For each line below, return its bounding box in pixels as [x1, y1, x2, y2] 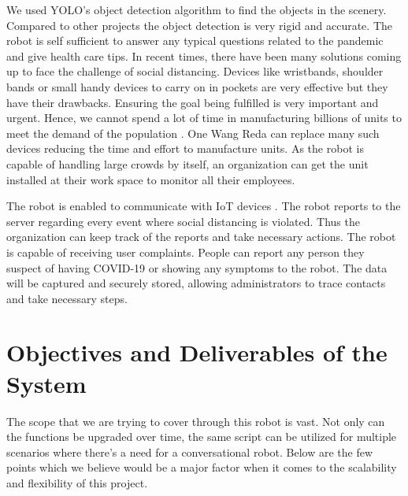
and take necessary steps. [6, 290, 128, 306]
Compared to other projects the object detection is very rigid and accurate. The [6, 17, 392, 33]
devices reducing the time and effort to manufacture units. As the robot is [6, 140, 364, 157]
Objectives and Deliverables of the [6, 336, 388, 368]
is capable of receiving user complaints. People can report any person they [6, 243, 365, 260]
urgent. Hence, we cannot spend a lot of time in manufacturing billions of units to [6, 109, 402, 126]
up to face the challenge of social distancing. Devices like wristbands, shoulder [6, 63, 384, 80]
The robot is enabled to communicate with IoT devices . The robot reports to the [6, 198, 401, 214]
